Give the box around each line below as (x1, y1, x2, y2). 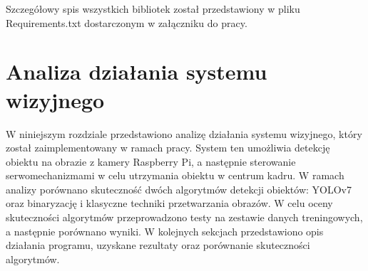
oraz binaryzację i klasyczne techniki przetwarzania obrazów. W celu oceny (6, 196, 333, 211)
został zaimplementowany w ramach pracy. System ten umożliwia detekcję (6, 140, 330, 155)
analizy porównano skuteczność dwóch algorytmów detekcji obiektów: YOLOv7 (6, 181, 352, 196)
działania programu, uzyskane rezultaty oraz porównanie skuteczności (6, 238, 310, 253)
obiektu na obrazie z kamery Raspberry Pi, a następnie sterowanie (6, 154, 296, 169)
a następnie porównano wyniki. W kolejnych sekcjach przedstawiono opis (6, 223, 324, 238)
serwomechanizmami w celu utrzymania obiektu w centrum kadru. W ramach (6, 168, 344, 183)
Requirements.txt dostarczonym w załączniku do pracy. (6, 15, 247, 30)
